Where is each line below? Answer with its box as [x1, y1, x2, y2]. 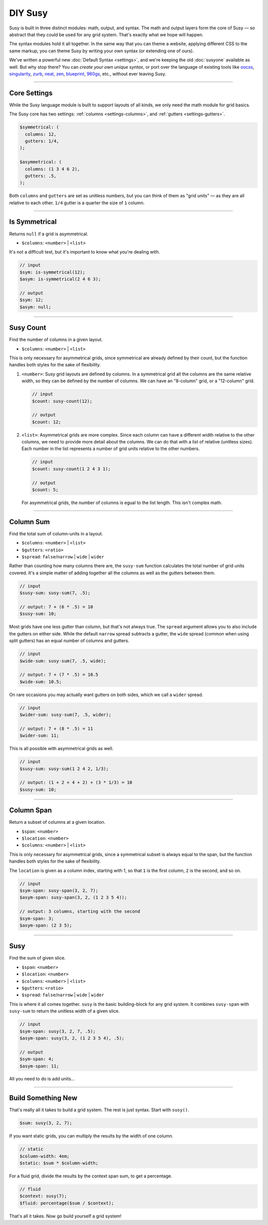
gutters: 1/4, [25, 138, 60, 144]
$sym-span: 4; [19, 1056, 54, 1062]
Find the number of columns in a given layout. [9, 337, 103, 343]
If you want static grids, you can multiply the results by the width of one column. [9, 1133, 174, 1139]
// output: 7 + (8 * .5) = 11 [19, 726, 93, 731]
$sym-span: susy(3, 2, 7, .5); [19, 1028, 96, 1034]
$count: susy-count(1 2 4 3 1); [32, 466, 111, 472]
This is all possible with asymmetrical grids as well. [9, 746, 114, 752]
